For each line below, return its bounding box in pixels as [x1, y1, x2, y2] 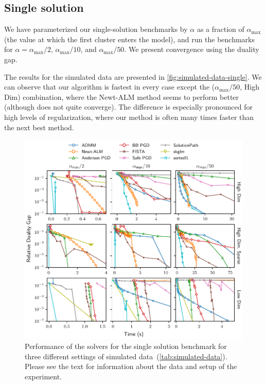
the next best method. [4, 121, 74, 132]
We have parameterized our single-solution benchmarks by [4, 24, 188, 34]
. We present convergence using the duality [124, 44, 259, 55]
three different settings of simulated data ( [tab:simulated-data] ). [25, 351, 227, 361]
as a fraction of [197, 24, 244, 34]
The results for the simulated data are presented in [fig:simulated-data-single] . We [4, 71, 262, 82]
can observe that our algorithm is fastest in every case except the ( [4, 81, 215, 92]
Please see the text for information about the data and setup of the [25, 361, 237, 372]
